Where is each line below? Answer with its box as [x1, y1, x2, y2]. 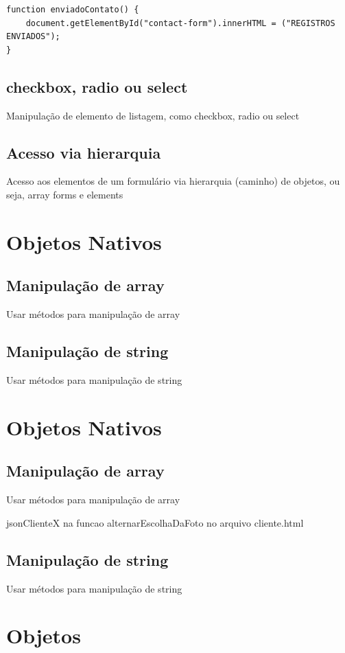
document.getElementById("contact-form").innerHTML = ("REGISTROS [25, 18, 335, 28]
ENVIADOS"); [6, 32, 60, 42]
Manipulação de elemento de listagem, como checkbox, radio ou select [6, 108, 300, 122]
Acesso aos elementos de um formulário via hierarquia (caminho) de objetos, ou [6, 174, 340, 188]
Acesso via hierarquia [6, 141, 161, 163]
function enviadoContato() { [6, 5, 139, 14]
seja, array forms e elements [6, 187, 123, 201]
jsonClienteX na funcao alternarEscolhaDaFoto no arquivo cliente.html [6, 515, 304, 529]
